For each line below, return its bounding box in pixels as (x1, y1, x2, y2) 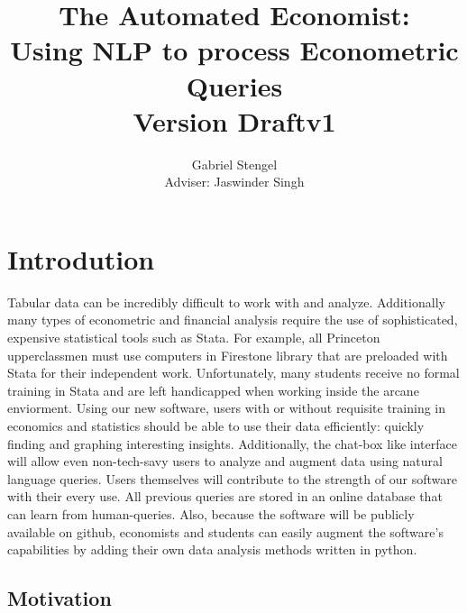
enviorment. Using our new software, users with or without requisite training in (7, 398, 446, 417)
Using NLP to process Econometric (10, 32, 459, 69)
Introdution (7, 240, 155, 277)
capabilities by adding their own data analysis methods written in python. (7, 540, 417, 559)
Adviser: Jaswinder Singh (164, 172, 305, 191)
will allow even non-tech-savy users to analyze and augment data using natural (7, 452, 443, 471)
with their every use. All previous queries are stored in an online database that (7, 487, 443, 506)
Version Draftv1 (133, 102, 336, 139)
